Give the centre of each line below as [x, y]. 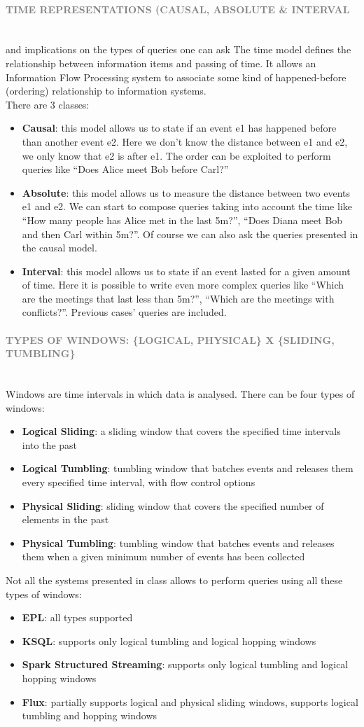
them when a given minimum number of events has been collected [163, 556]
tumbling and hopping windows [90, 715]
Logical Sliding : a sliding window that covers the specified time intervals [181, 431]
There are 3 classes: [48, 104]
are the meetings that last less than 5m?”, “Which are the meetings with [178, 298]
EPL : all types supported [77, 617]
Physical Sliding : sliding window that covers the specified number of [173, 505]
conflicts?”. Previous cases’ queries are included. [124, 312]
